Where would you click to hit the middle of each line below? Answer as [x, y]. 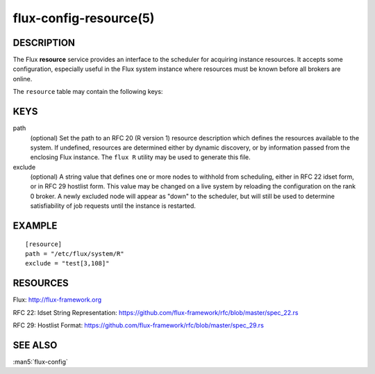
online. [23, 79]
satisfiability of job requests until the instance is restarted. [113, 206]
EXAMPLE [35, 226]
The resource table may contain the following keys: [88, 92]
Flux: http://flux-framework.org [57, 300]
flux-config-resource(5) [84, 18]
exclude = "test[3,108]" [67, 263]
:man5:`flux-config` [41, 362]
